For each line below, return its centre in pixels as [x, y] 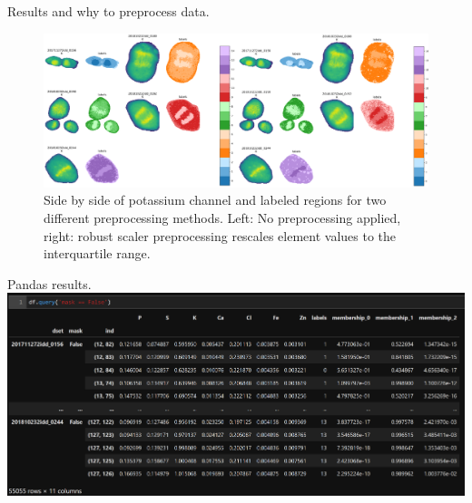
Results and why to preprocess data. [108, 11]
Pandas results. [49, 283]
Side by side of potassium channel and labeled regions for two [215, 200]
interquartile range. [97, 253]
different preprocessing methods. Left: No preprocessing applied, [222, 217]
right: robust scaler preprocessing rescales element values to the [220, 235]
